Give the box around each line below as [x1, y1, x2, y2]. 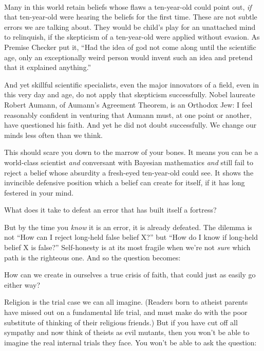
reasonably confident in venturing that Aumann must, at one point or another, [4, 109, 252, 120]
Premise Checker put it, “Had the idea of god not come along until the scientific [4, 41, 256, 52]
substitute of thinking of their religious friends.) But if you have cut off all [4, 317, 238, 327]
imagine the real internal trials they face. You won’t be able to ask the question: [4, 337, 257, 347]
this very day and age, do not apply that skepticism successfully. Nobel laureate [4, 89, 255, 100]
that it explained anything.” [4, 62, 91, 73]
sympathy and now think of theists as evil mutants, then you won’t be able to [4, 327, 250, 338]
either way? [4, 279, 41, 290]
